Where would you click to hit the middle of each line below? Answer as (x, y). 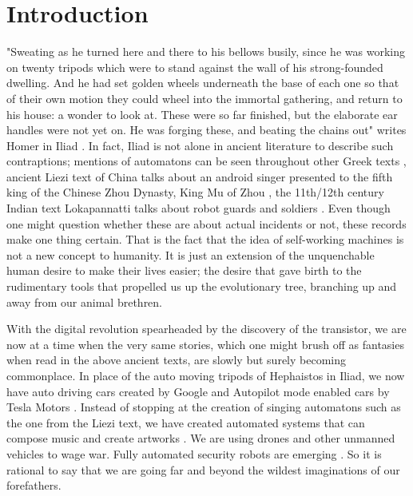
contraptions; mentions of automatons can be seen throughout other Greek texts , (206, 161)
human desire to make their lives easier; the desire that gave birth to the (184, 270)
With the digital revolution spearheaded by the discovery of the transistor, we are (206, 329)
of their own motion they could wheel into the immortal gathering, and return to (205, 98)
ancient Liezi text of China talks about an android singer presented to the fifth (200, 176)
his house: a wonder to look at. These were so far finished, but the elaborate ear (202, 114)
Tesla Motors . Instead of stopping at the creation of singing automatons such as (204, 407)
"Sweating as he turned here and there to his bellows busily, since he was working (206, 52)
